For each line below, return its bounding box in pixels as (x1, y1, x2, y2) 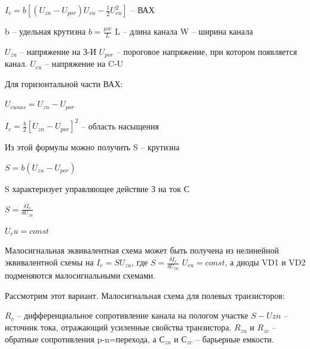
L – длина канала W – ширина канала (115, 25, 253, 37)
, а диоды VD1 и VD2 (225, 256, 306, 268)
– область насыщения (81, 119, 159, 132)
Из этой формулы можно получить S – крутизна (5, 141, 180, 153)
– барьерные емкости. (195, 332, 274, 345)
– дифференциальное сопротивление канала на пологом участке (17, 309, 248, 322)
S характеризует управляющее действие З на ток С (5, 183, 189, 195)
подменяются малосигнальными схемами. (5, 269, 156, 282)
